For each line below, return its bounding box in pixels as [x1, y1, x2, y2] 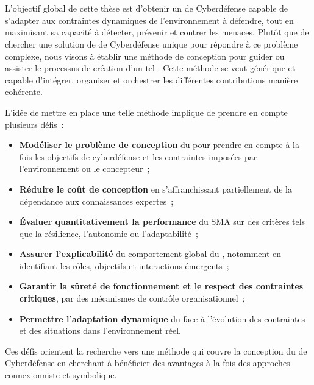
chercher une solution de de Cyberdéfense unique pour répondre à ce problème [5, 37, 298, 50]
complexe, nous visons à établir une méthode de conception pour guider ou [5, 49, 285, 62]
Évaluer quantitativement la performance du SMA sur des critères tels [19, 215, 305, 228]
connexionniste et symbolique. [5, 369, 117, 381]
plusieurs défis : [5, 118, 64, 130]
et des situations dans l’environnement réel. [19, 324, 182, 337]
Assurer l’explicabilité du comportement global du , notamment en [19, 247, 282, 260]
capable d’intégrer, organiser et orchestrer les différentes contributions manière [5, 73, 298, 86]
